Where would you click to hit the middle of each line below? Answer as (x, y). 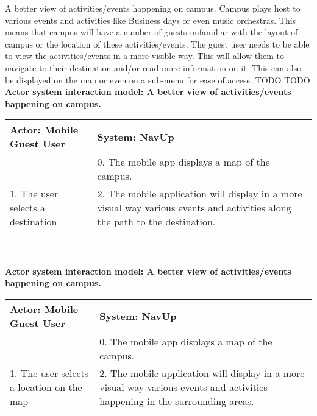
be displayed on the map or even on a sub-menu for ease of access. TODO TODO (158, 79)
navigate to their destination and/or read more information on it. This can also (153, 67)
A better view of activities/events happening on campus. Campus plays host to (153, 8)
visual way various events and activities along (194, 208)
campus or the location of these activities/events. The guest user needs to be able (157, 44)
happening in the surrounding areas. (177, 401)
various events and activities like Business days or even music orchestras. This (151, 20)
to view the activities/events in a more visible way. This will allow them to (145, 56)
